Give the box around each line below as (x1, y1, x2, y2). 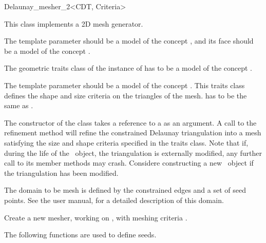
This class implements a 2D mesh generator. (4, 18, 143, 29)
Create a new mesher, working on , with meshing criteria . (4, 212, 187, 222)
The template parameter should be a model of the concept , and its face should (4, 35, 254, 46)
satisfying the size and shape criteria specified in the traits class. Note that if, (4, 137, 249, 148)
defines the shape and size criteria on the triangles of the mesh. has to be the (4, 90, 247, 100)
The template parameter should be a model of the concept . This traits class (4, 79, 245, 90)
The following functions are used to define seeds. (4, 229, 157, 240)
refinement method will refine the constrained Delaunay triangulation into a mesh (4, 127, 261, 138)
